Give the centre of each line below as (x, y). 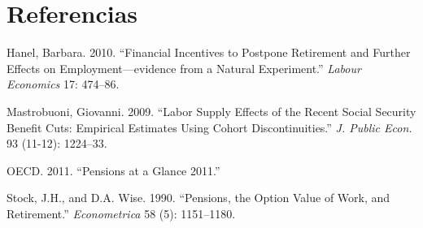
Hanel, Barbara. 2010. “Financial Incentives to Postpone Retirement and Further (209, 52)
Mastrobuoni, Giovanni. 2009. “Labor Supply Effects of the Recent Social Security (211, 111)
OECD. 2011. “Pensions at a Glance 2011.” (113, 170)
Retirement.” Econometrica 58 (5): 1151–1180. (121, 213)
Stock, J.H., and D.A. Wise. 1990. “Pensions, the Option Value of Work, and (198, 198)
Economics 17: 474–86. (63, 84)
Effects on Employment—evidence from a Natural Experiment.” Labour (184, 68)
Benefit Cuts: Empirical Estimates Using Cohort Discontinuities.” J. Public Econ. (209, 127)
